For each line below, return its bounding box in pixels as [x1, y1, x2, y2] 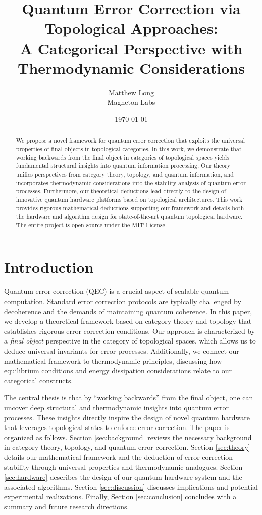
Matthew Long [108, 87, 154, 97]
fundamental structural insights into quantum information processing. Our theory [16, 161, 231, 170]
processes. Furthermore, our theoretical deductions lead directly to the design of [16, 187, 226, 195]
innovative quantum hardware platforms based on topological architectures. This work [16, 195, 243, 203]
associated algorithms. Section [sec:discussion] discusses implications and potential [4, 481, 258, 492]
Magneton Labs [107, 97, 155, 107]
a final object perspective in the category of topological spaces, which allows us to [4, 335, 256, 346]
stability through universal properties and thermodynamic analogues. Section [4, 461, 243, 472]
